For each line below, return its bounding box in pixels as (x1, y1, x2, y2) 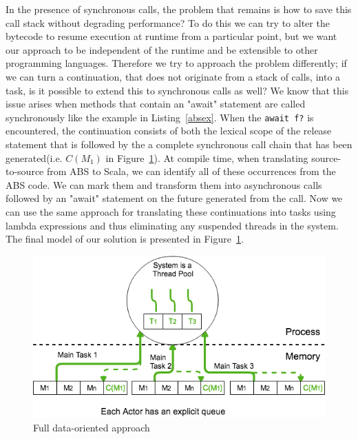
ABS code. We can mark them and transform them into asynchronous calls (6, 177, 322, 192)
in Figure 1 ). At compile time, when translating (105, 150, 308, 165)
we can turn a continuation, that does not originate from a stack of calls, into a (6, 69, 341, 83)
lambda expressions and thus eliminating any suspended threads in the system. (6, 218, 339, 232)
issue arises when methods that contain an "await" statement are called (6, 96, 306, 111)
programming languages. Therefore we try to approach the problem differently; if (6, 56, 347, 70)
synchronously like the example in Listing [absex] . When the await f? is (6, 110, 314, 124)
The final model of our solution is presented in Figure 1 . (6, 232, 244, 246)
